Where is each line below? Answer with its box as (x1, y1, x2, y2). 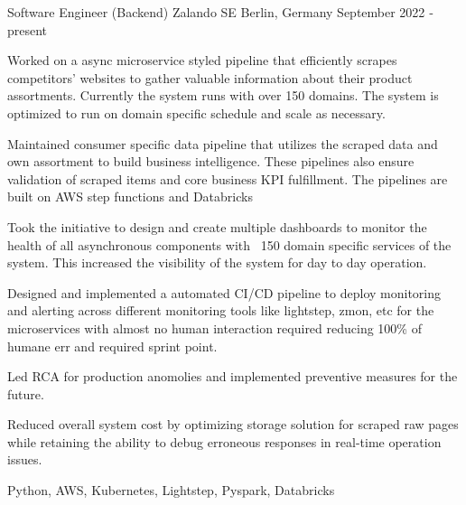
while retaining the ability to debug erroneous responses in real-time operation (7, 432, 442, 451)
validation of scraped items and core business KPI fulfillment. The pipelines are (7, 169, 448, 188)
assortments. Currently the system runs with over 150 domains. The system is (7, 86, 439, 105)
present (7, 20, 48, 39)
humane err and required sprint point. (7, 336, 218, 355)
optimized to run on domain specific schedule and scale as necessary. (7, 103, 386, 122)
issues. (7, 450, 42, 469)
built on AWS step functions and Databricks (7, 187, 253, 206)
